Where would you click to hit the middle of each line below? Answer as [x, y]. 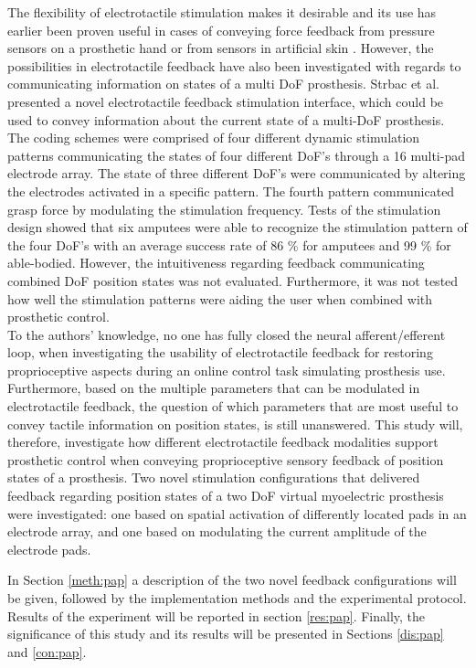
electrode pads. [49, 549]
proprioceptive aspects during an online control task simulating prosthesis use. [227, 370]
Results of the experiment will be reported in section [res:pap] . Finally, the [217, 615]
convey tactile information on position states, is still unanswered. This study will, [235, 424]
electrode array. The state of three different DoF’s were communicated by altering [237, 173]
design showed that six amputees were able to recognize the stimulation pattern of [238, 227]
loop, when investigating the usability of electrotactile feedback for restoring [220, 352]
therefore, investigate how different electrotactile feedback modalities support [223, 442]
